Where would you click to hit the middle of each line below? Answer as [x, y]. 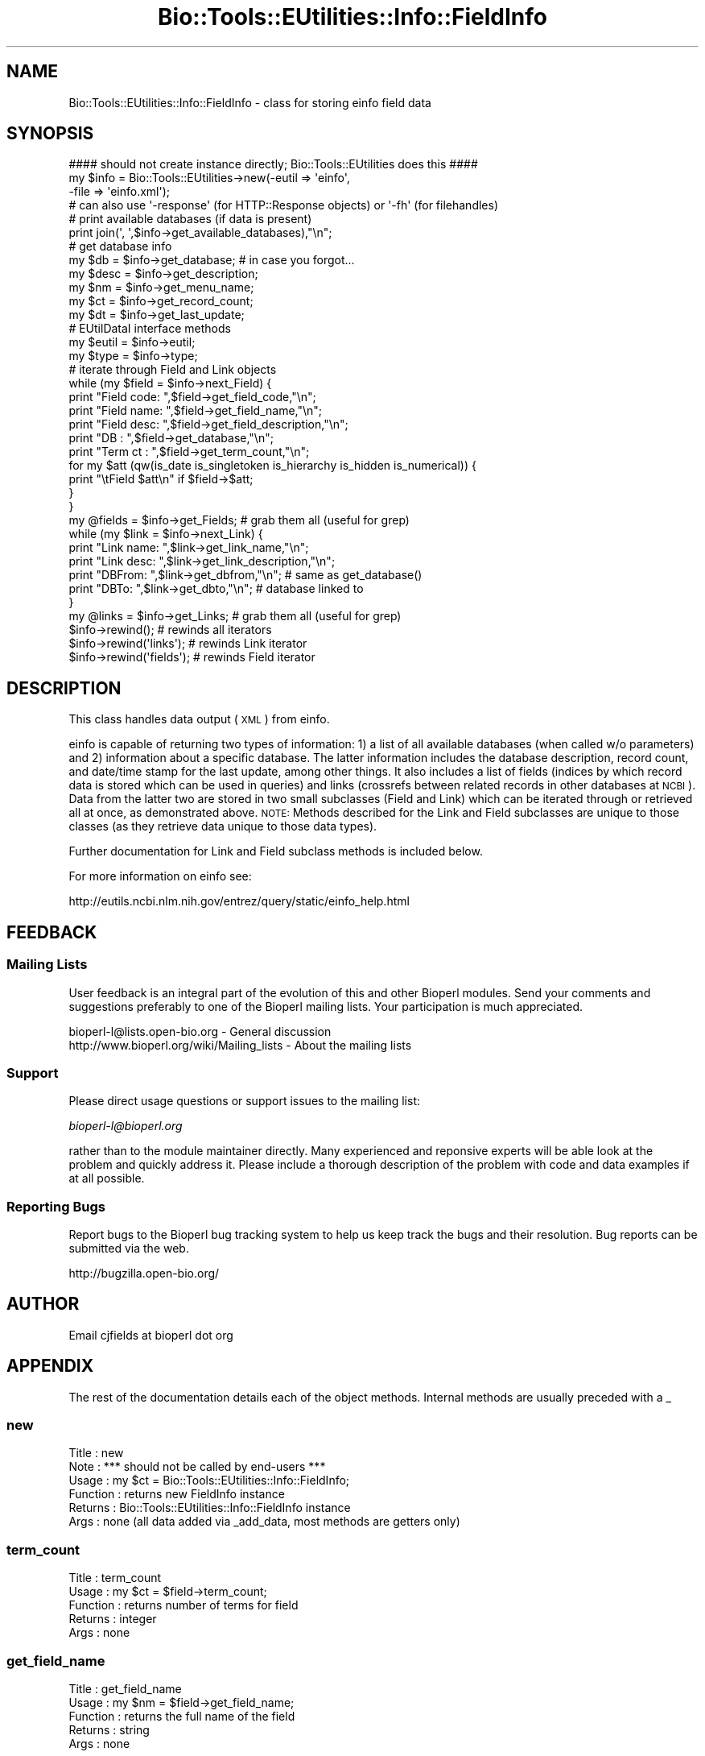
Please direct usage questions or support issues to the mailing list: [244, 1101]
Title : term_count [115, 1578]
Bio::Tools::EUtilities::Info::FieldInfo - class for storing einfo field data [250, 102]
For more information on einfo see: [160, 876]
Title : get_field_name [125, 1688]
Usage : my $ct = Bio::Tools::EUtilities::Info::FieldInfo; [209, 1481]
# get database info [120, 246]
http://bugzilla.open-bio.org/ [144, 1273]
